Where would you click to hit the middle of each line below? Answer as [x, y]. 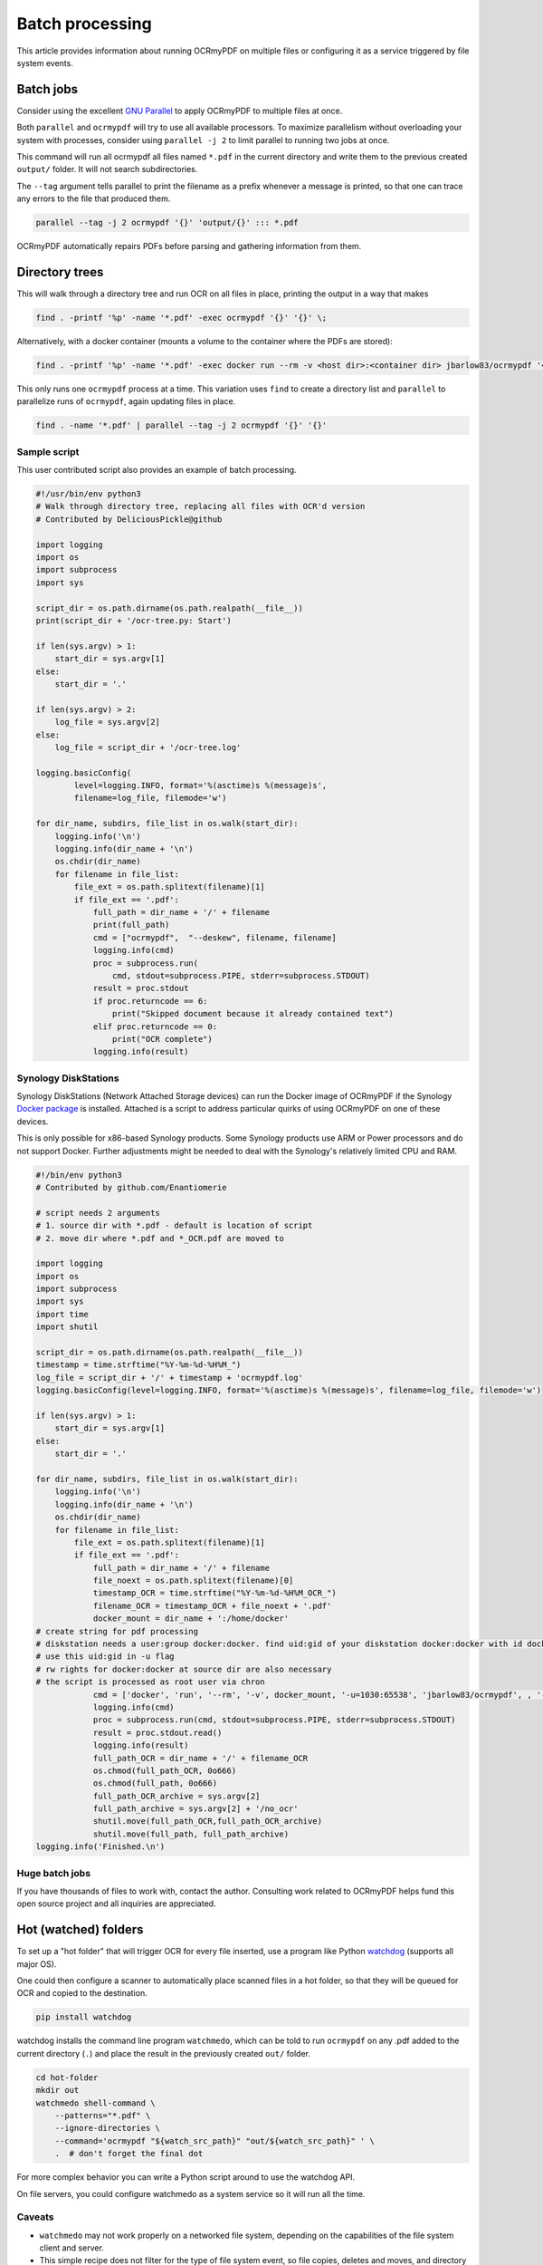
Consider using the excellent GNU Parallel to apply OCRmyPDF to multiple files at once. [180, 111]
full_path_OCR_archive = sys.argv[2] [176, 1796]
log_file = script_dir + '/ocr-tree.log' [148, 747]
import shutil [67, 1327]
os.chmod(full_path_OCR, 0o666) [165, 1770]
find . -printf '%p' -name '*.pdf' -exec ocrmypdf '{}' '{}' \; [181, 318]
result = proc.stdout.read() [157, 1732]
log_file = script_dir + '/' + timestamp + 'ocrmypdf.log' [169, 1378]
